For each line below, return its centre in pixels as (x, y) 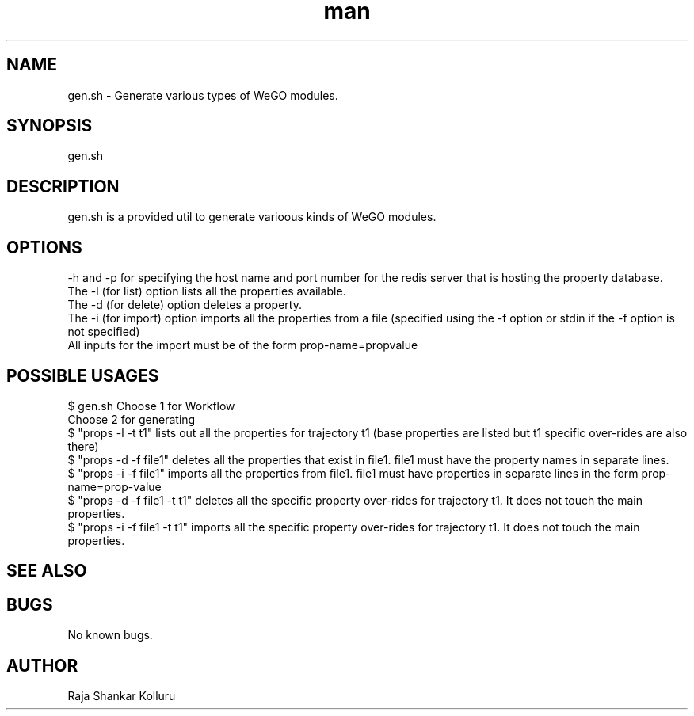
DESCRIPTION (63, 186)
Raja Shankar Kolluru (122, 696)
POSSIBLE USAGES (83, 375)
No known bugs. (110, 635)
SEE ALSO (47, 571)
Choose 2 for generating (132, 419)
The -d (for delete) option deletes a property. (185, 305)
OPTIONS (44, 247)
